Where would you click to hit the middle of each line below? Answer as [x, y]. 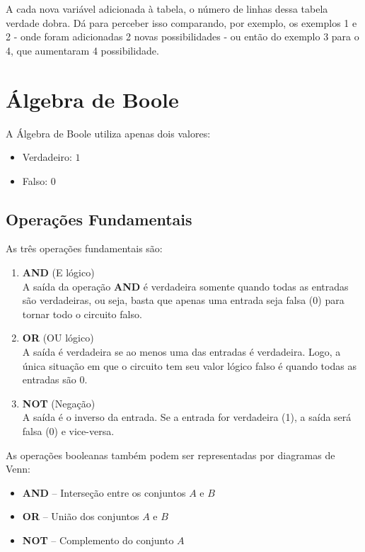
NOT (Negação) [59, 403]
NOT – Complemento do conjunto [98, 540]
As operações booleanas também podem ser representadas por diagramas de [170, 455]
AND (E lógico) [58, 272]
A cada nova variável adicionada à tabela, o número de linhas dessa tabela [167, 9]
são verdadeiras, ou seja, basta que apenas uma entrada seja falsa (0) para [183, 300]
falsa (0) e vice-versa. [68, 431]
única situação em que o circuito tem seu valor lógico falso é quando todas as [189, 365]
